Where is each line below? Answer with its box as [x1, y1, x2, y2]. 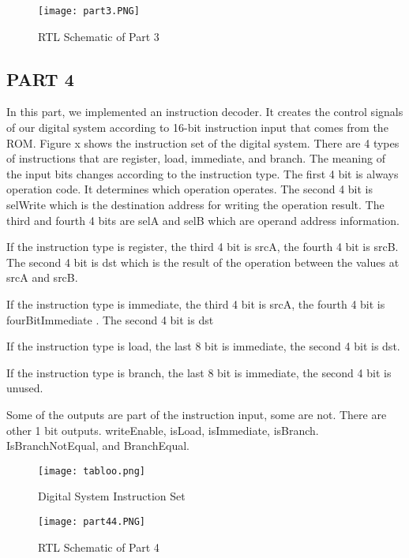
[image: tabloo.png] [38, 465, 146, 477]
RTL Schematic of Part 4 [38, 538, 159, 555]
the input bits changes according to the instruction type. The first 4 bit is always [6, 165, 399, 182]
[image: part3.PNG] [38, 6, 140, 17]
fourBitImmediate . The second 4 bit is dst [6, 311, 214, 328]
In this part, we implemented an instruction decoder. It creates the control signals [6, 103, 403, 120]
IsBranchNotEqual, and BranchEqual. [6, 437, 189, 454]
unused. [6, 380, 43, 396]
